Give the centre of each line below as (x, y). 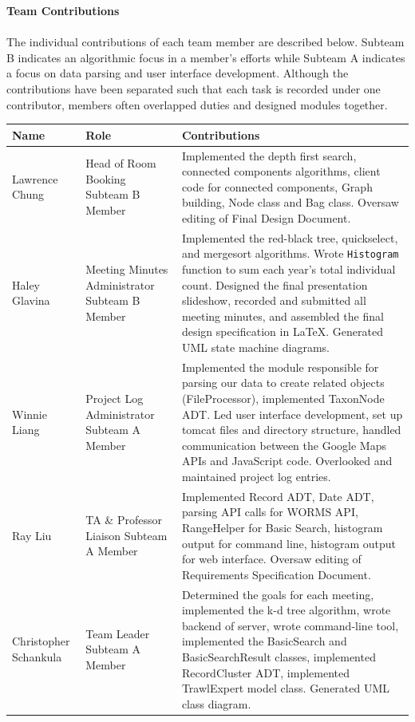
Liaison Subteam (126, 535)
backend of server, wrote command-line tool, (290, 625)
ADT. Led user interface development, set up (292, 414)
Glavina (31, 300)
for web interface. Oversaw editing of (271, 559)
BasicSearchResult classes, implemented (279, 656)
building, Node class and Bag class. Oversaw (290, 202)
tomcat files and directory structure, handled (291, 430)
